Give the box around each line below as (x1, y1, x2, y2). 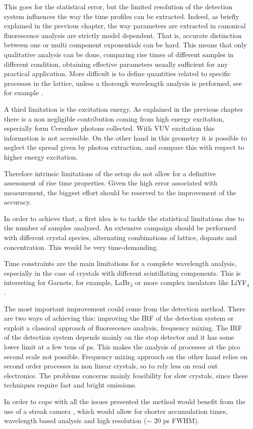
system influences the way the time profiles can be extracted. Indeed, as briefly (4, 11, 239, 21)
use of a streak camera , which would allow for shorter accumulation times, (4, 406, 228, 416)
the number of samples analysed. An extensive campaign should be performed (4, 223, 236, 233)
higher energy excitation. (4, 151, 78, 162)
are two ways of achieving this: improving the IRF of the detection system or (4, 313, 234, 323)
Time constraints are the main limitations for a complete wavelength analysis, (4, 258, 236, 268)
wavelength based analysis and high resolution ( (4, 415, 147, 426)
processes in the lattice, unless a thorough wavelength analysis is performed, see (4, 78, 242, 88)
